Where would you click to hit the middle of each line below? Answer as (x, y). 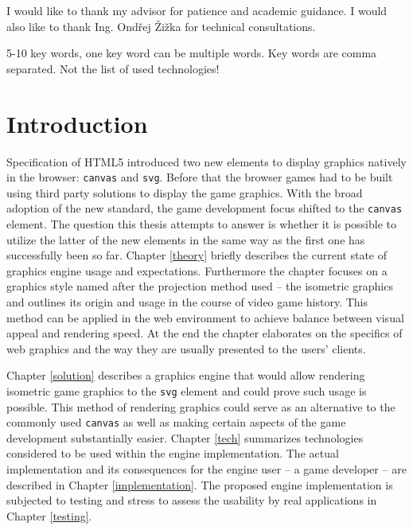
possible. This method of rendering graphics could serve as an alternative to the (201, 406)
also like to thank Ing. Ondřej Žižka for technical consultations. (161, 26)
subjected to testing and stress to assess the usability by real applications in (192, 500)
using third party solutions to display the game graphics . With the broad (185, 192)
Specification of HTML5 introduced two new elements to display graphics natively (206, 161)
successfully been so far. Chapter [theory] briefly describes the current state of (197, 255)
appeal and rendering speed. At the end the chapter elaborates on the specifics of (205, 333)
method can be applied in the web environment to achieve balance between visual (205, 317)
